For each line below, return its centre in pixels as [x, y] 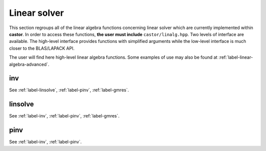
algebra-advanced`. [29, 64]
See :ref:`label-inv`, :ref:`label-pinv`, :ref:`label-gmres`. [64, 116]
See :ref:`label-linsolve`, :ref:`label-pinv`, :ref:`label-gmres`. [69, 90]
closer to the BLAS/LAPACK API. [42, 48]
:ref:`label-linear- [236, 57]
